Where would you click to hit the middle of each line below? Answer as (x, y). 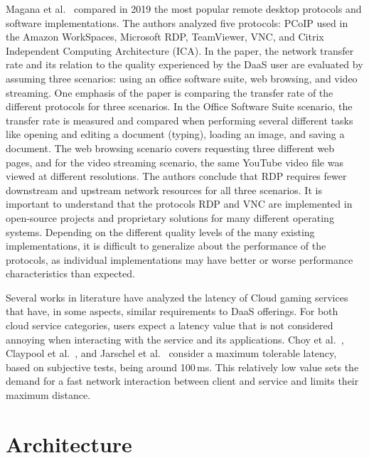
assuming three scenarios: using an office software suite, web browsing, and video (182, 78)
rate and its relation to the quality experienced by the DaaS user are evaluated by (184, 64)
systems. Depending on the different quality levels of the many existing (160, 231)
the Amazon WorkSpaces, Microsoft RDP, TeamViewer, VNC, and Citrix (165, 37)
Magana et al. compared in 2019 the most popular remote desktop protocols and (184, 9)
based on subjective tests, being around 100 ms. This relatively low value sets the (182, 367)
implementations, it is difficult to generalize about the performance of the (166, 246)
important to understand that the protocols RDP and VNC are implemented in (179, 204)
